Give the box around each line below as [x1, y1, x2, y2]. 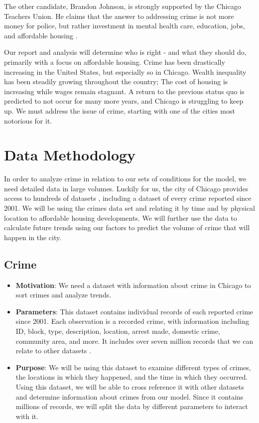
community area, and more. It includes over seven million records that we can [15, 335, 254, 346]
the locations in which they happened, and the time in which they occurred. [15, 372, 248, 382]
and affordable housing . [4, 30, 78, 40]
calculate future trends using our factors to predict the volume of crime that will [4, 222, 250, 233]
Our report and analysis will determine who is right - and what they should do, [4, 47, 247, 57]
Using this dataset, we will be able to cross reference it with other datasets [15, 381, 244, 392]
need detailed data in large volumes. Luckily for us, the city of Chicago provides [4, 183, 249, 193]
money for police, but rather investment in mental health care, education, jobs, [4, 20, 245, 31]
